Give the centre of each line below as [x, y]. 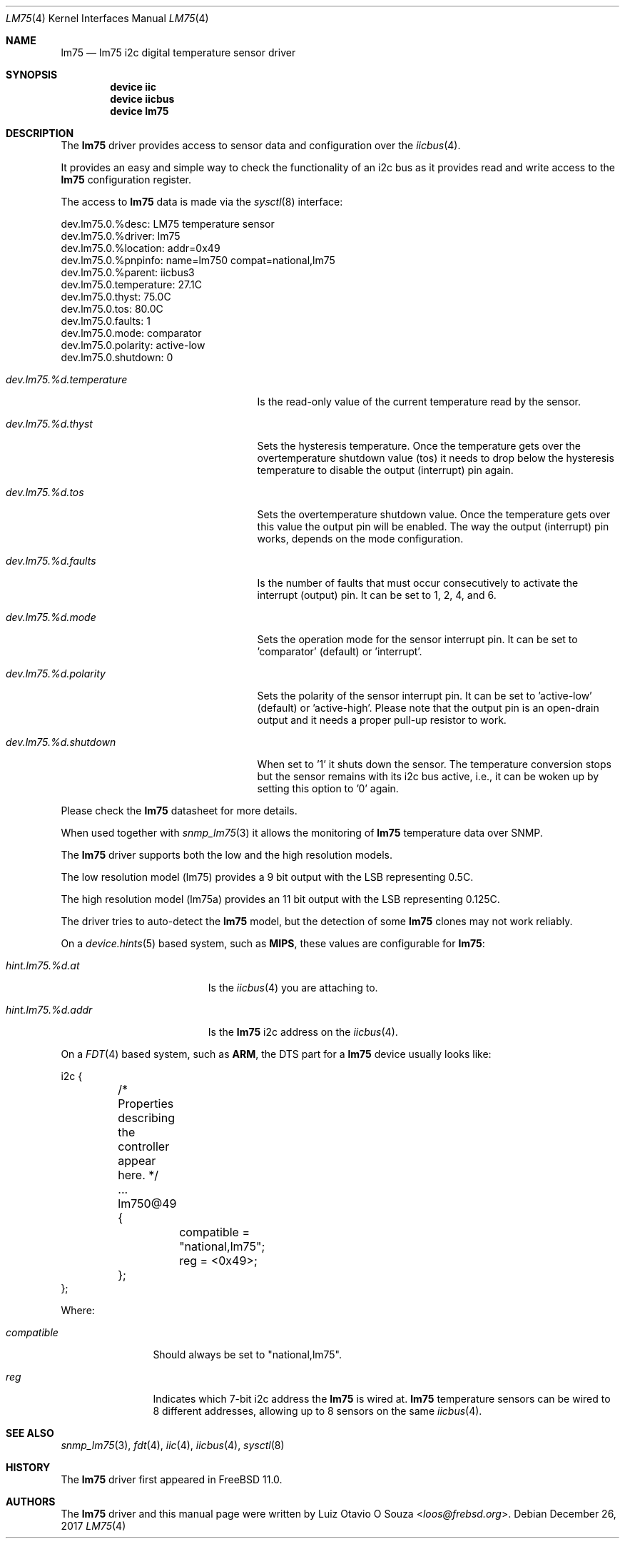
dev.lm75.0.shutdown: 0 [117, 357]
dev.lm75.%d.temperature [67, 379]
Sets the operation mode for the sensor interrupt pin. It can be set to [417, 639]
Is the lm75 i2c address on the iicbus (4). [303, 1032]
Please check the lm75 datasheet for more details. [179, 811]
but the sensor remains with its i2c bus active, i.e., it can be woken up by [428, 776]
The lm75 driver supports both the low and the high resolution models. [227, 855]
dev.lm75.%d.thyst [49, 424]
